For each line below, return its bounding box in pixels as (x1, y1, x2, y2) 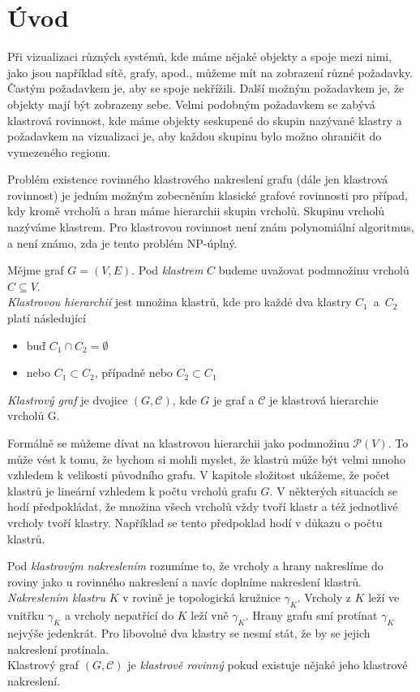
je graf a (213, 391, 255, 408)
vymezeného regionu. (7, 143, 111, 160)
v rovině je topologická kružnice (122, 589, 281, 606)
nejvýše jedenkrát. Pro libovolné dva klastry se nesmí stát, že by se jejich (7, 624, 371, 641)
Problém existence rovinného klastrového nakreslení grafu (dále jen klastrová (7, 171, 388, 188)
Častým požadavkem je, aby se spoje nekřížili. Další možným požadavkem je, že (7, 80, 405, 97)
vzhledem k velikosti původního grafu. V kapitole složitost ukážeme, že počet (7, 466, 390, 483)
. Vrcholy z (297, 589, 351, 606)
